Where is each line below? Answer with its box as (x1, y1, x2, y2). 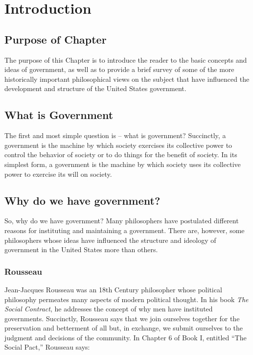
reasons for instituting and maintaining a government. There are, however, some (4, 225, 245, 235)
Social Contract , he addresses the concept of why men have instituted (4, 304, 213, 314)
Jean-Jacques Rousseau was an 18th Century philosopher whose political (4, 284, 222, 294)
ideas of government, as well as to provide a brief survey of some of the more (4, 64, 234, 74)
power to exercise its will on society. (4, 168, 112, 179)
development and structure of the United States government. (4, 83, 186, 94)
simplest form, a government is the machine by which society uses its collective (4, 159, 241, 169)
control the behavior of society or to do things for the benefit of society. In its (4, 149, 237, 160)
